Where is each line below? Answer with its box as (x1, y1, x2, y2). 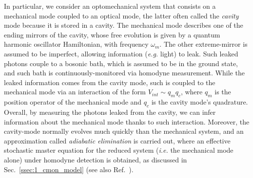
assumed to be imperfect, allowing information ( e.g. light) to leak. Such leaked (4, 48, 238, 58)
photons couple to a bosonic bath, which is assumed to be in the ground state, (4, 58, 238, 68)
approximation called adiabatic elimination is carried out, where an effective (4, 135, 231, 145)
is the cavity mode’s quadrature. (151, 97, 248, 107)
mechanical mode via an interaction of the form (4, 87, 146, 97)
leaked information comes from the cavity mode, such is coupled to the (4, 77, 215, 87)
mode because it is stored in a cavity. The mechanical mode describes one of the (4, 20, 243, 30)
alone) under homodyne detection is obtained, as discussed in (4, 154, 187, 164)
